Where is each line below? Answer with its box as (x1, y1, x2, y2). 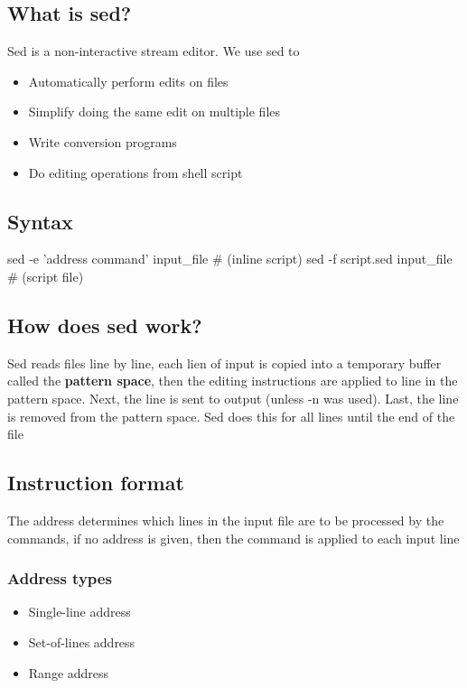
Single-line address (28, 602, 131, 621)
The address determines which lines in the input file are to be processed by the (7, 510, 444, 529)
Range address (28, 663, 109, 682)
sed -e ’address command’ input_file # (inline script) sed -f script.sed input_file (7, 249, 453, 268)
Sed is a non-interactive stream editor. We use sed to (7, 42, 300, 60)
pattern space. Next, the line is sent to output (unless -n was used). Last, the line (7, 388, 459, 407)
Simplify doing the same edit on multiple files (28, 102, 281, 121)
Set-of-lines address (28, 632, 135, 651)
